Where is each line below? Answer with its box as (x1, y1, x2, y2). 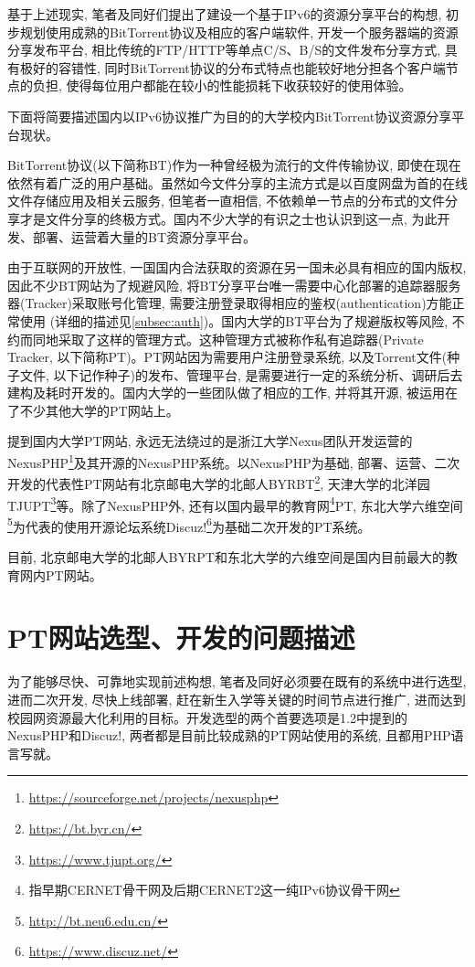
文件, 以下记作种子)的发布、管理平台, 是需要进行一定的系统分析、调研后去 (19, 365, 463, 384)
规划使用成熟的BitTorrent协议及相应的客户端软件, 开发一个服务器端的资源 (19, 22, 459, 41)
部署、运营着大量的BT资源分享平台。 (32, 227, 257, 246)
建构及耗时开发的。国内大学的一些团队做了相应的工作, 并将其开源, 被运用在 (7, 383, 459, 402)
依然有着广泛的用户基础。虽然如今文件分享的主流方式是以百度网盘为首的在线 (7, 173, 468, 192)
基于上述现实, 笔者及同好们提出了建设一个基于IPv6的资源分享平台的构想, (7, 5, 442, 23)
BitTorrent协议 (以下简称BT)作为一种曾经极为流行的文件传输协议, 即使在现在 (7, 155, 461, 175)
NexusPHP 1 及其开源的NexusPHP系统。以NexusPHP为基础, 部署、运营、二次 (7, 451, 460, 472)
